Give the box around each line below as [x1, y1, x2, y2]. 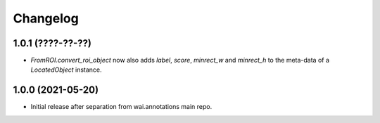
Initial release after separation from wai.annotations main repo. [30, 103, 213, 111]
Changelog [13, 11, 79, 26]
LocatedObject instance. [30, 65, 102, 74]
